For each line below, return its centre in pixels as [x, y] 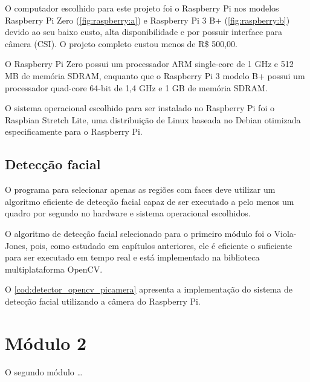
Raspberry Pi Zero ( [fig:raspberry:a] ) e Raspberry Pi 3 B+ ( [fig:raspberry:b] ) [147, 20]
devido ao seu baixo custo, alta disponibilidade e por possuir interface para [144, 32]
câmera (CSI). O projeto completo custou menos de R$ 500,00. [121, 43]
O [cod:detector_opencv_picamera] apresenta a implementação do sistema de [149, 289]
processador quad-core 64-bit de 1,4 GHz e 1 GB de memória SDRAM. [136, 87]
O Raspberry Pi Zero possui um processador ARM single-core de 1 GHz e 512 [149, 64]
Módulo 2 [46, 342]
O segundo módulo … [44, 371]
